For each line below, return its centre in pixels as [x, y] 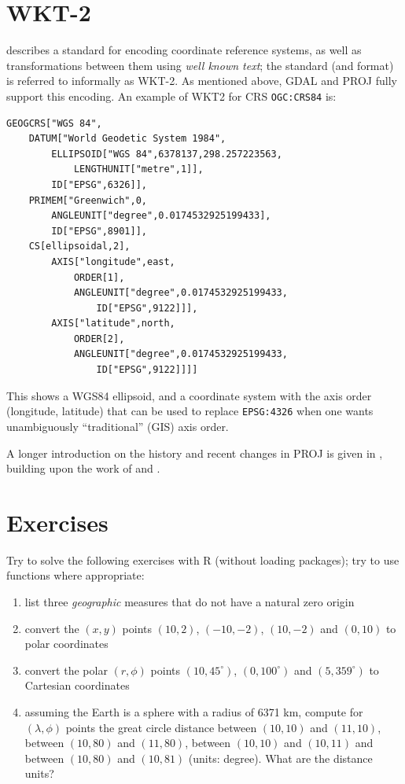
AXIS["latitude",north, [113, 324]
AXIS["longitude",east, [113, 261]
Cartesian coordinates [77, 685]
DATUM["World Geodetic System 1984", [127, 139]
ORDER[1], [99, 277]
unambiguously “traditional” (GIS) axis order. [118, 426]
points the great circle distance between [161, 727]
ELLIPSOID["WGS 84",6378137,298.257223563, [167, 154]
